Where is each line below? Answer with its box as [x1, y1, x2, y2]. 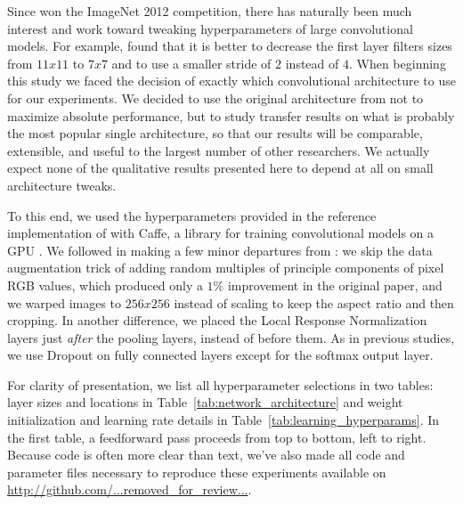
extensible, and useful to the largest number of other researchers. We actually [7, 141, 430, 159]
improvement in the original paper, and [227, 275, 443, 294]
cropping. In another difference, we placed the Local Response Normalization [7, 311, 427, 330]
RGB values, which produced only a [7, 275, 203, 294]
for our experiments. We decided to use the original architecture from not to [7, 88, 424, 107]
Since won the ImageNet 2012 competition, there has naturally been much [7, 2, 412, 20]
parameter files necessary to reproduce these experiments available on [7, 462, 386, 481]
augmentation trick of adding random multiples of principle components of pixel [7, 258, 444, 277]
